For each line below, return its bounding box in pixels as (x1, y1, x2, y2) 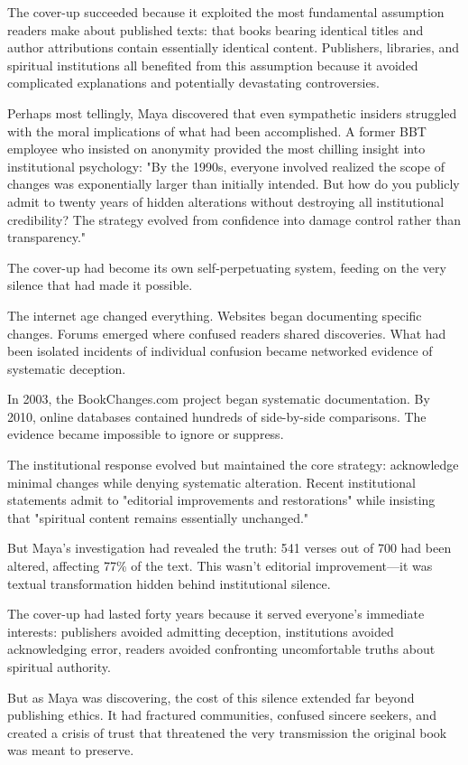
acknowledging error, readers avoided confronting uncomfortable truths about (7, 639, 436, 658)
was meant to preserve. (7, 741, 134, 760)
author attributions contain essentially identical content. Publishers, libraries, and (7, 38, 460, 57)
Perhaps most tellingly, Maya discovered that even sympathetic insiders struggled (7, 103, 457, 122)
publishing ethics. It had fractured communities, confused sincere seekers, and (7, 705, 436, 724)
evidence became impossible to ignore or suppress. (7, 424, 284, 443)
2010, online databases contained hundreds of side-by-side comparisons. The (7, 406, 427, 425)
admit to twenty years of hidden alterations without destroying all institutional (7, 191, 445, 210)
